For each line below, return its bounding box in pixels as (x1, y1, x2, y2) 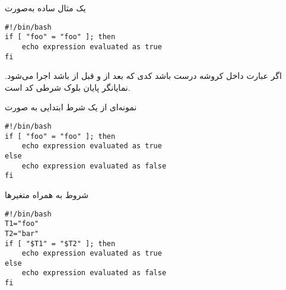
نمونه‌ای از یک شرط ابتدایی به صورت (5, 101, 137, 113)
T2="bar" (5, 229, 39, 238)
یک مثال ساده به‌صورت (5, 2, 86, 14)
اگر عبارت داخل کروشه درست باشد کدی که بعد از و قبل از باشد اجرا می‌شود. (5, 69, 282, 82)
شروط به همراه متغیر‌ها (5, 188, 89, 200)
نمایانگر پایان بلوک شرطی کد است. (5, 81, 131, 93)
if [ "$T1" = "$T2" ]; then (5, 239, 116, 248)
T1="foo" (5, 219, 39, 228)
